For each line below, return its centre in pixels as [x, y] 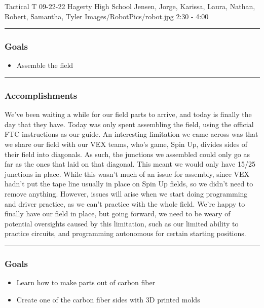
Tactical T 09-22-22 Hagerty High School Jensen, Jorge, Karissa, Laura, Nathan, [130, 6]
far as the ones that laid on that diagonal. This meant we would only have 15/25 [130, 164]
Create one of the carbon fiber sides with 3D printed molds [108, 299]
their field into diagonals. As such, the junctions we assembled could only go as [127, 154]
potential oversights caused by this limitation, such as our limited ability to [122, 223]
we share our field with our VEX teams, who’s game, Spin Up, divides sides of [126, 144]
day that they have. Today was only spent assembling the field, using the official [129, 124]
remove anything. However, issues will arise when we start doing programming [126, 193]
